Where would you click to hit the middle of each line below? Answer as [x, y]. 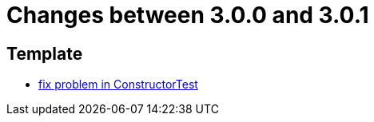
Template [45, 53]
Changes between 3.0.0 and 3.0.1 [188, 15]
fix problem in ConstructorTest [118, 85]
